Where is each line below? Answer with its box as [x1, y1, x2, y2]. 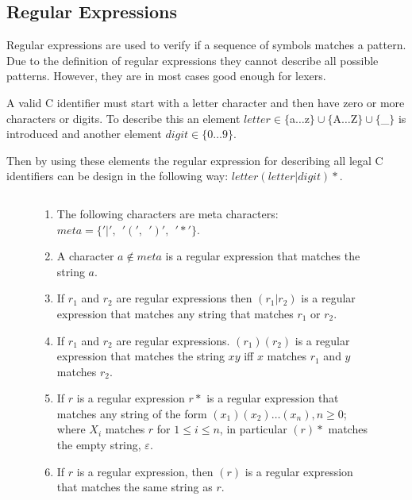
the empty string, [56, 437, 141, 453]
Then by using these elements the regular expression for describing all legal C [6, 152, 383, 168]
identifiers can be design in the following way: [6, 167, 229, 184]
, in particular [219, 421, 287, 437]
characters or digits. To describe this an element [6, 110, 241, 126]
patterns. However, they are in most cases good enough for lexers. [6, 67, 326, 84]
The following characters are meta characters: [56, 205, 279, 221]
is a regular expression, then [76, 463, 214, 479]
